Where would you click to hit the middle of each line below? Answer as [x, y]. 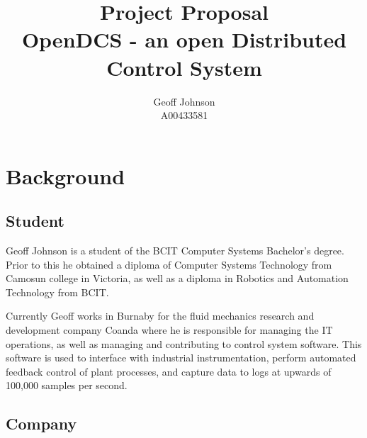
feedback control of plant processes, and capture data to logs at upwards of [169, 371]
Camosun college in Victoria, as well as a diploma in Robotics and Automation [177, 278]
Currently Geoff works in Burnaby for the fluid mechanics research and [160, 316]
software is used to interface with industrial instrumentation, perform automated [181, 358]
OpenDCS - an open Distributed [184, 39]
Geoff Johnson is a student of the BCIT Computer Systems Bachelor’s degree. [175, 251]
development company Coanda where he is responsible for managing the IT [169, 330]
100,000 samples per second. [67, 385]
